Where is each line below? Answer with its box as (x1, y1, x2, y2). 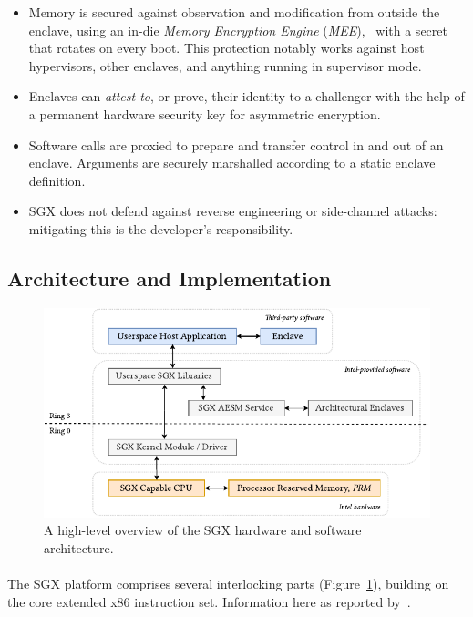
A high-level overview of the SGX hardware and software (44, 520, 362, 540)
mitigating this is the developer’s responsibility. (28, 219, 293, 238)
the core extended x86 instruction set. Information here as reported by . (7, 591, 411, 611)
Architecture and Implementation (7, 263, 332, 292)
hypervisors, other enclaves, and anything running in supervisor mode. (28, 56, 422, 75)
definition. (28, 170, 86, 190)
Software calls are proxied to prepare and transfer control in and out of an (28, 135, 444, 154)
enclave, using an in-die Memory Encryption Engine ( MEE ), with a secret (28, 20, 447, 39)
